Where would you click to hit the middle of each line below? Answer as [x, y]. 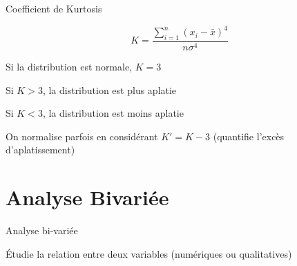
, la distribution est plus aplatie [109, 89]
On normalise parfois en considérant [82, 136]
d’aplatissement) [40, 150]
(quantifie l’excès [249, 136]
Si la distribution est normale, [69, 66]
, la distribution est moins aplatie [113, 113]
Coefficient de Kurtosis [54, 8]
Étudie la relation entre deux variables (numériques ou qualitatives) [149, 253]
